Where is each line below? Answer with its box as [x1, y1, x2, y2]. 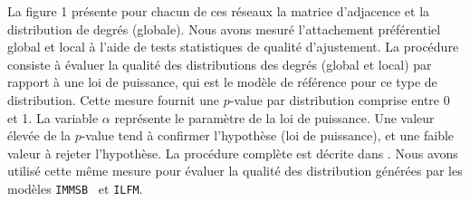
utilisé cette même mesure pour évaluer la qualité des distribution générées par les [7, 161, 463, 180]
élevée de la [7, 126, 71, 145]
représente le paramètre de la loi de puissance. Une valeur [114, 108, 435, 127]
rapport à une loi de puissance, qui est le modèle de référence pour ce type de [7, 72, 437, 91]
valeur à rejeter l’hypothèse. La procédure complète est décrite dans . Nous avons [7, 143, 458, 162]
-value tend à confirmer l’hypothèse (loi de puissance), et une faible [81, 126, 455, 145]
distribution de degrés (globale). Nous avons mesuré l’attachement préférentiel [7, 19, 441, 38]
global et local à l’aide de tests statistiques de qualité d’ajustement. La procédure [7, 37, 459, 56]
